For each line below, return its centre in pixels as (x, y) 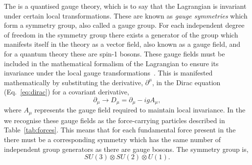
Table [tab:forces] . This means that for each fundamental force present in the (120, 130)
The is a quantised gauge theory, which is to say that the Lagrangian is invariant (125, 6)
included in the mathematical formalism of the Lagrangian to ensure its (111, 63)
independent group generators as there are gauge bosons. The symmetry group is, (126, 149)
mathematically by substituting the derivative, (74, 82)
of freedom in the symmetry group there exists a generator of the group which (121, 34)
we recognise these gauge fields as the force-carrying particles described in (115, 120)
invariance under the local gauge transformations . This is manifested (108, 73)
